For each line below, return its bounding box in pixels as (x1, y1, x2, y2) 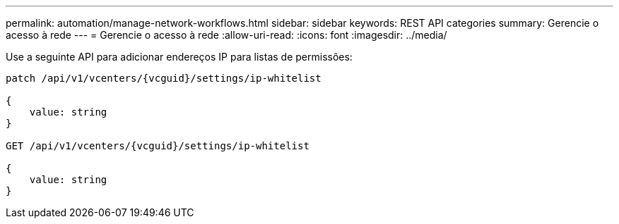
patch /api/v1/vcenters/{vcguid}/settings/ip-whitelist (6, 73, 322, 84)
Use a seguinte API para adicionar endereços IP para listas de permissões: (6, 51, 353, 63)
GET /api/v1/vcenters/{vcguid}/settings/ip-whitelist (6, 140, 309, 151)
